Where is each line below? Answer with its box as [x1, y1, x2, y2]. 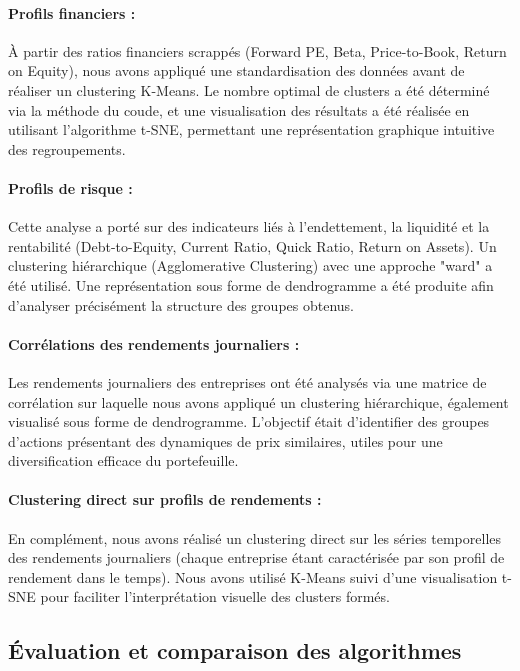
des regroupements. [8, 138, 126, 159]
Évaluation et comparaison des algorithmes [8, 635, 462, 666]
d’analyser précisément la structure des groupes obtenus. [8, 294, 354, 315]
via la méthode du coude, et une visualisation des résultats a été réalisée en [8, 99, 470, 120]
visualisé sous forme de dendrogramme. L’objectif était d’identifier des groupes [8, 411, 490, 432]
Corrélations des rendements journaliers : [8, 333, 300, 354]
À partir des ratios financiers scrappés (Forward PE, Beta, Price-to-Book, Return [8, 40, 507, 61]
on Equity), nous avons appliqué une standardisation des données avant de [8, 60, 465, 81]
